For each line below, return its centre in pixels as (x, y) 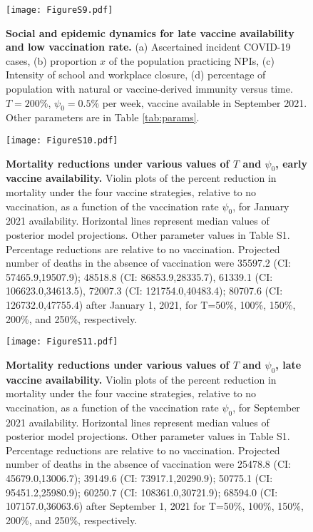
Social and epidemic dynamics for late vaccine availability (150, 32)
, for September (266, 407)
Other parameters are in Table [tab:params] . (103, 117)
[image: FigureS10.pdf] (62, 141)
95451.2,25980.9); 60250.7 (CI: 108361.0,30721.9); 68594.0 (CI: (142, 492)
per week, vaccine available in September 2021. (205, 102)
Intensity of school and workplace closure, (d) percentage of (136, 75)
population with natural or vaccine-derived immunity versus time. (149, 89)
